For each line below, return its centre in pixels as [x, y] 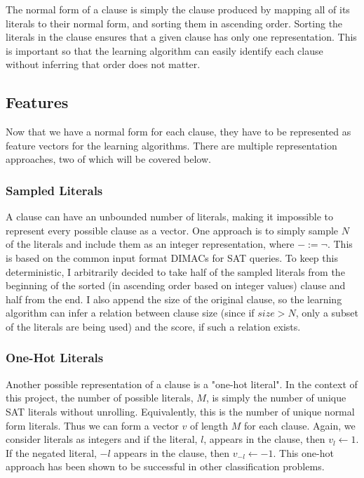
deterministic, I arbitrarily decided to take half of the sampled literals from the [175, 271]
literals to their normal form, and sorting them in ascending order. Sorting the [174, 23]
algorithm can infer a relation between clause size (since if [130, 313]
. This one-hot [303, 452]
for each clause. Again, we [299, 425]
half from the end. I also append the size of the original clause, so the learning [174, 299]
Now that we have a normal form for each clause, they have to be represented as [178, 132]
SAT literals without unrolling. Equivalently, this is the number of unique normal [180, 411]
